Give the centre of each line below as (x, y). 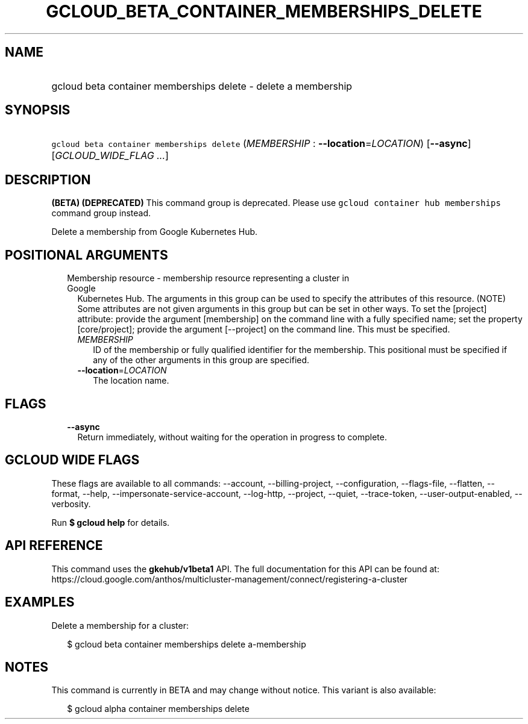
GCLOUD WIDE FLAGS (72, 460)
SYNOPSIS (38, 110)
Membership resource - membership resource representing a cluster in (208, 278)
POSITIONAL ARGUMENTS (86, 255)
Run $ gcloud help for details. (111, 522)
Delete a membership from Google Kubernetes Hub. (155, 232)
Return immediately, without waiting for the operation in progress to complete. (232, 437)
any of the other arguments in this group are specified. (201, 360)
